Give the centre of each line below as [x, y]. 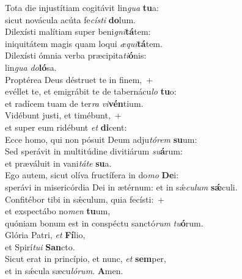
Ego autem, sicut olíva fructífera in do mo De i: [92, 175]
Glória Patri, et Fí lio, [45, 235]
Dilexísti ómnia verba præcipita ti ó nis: [76, 55]
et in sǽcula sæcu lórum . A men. [64, 271]
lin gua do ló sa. [31, 67]
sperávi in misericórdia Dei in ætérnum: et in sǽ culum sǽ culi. [121, 187]
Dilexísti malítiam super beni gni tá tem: [78, 31]
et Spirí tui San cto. [40, 246]
